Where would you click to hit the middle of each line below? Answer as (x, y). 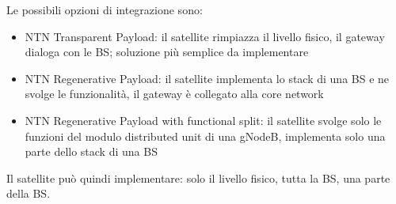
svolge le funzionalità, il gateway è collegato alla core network (174, 94)
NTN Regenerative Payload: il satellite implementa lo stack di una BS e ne (207, 78)
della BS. (29, 193)
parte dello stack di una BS (91, 151)
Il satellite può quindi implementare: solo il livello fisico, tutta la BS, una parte (198, 178)
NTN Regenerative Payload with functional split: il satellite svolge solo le (203, 120)
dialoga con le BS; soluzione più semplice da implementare (167, 52)
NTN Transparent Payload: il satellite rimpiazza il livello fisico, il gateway (205, 36)
